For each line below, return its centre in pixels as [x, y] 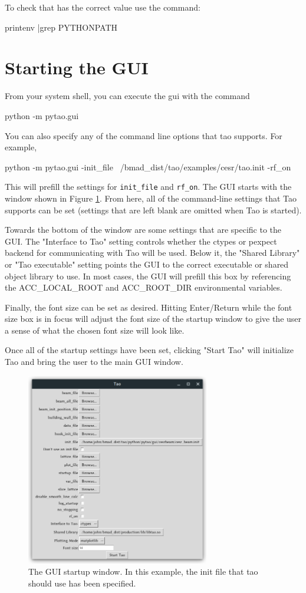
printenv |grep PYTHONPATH [61, 27]
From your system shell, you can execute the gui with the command [127, 96]
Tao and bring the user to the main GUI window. [94, 362]
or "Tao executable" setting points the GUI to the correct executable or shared [147, 264]
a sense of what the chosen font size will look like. [95, 330]
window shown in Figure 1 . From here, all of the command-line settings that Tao [151, 198]
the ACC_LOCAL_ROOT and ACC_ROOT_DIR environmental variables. [144, 287]
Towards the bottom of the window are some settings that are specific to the [143, 230]
